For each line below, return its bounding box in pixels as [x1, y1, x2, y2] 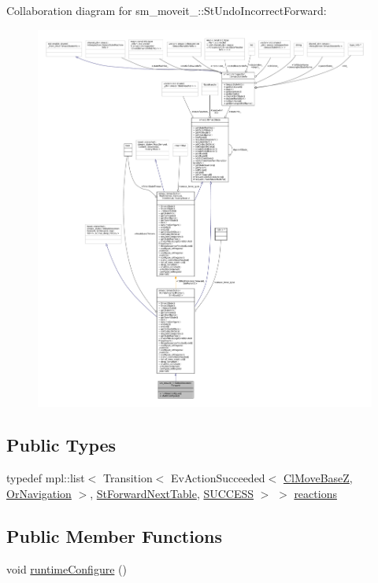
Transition [102, 470, 153, 486]
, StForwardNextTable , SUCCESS [90, 485, 254, 501]
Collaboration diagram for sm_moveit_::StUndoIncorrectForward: [6, 2, 327, 18]
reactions [294, 485, 337, 501]
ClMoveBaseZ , [283, 470, 353, 486]
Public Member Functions [6, 523, 222, 548]
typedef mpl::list [6, 470, 85, 486]
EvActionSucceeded [171, 470, 265, 486]
